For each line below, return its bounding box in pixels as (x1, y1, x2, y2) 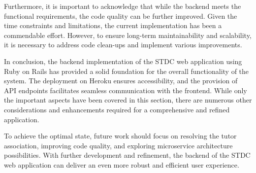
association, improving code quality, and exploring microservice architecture (4, 140, 233, 150)
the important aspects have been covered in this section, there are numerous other (4, 95, 252, 105)
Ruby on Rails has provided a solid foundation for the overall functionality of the (4, 66, 249, 76)
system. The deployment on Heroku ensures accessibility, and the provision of (4, 75, 238, 86)
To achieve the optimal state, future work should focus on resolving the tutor (4, 131, 237, 141)
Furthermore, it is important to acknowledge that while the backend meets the (4, 1, 241, 11)
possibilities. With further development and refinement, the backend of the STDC (4, 150, 251, 160)
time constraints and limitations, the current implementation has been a (4, 20, 222, 31)
